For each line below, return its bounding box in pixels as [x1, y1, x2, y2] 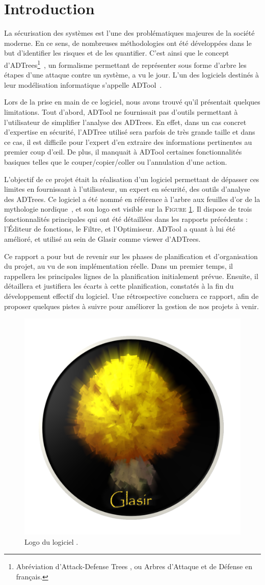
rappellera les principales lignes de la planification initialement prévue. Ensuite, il [4, 270, 258, 281]
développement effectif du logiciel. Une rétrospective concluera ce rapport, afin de [4, 291, 259, 301]
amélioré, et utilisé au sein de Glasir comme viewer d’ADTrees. [4, 234, 201, 244]
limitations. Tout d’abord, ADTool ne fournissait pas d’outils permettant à [4, 106, 238, 117]
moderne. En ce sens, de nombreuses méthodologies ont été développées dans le [4, 37, 252, 48]
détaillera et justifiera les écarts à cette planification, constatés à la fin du [4, 281, 234, 291]
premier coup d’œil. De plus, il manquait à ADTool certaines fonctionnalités [4, 146, 242, 157]
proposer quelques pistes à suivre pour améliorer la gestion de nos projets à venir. [4, 300, 259, 311]
